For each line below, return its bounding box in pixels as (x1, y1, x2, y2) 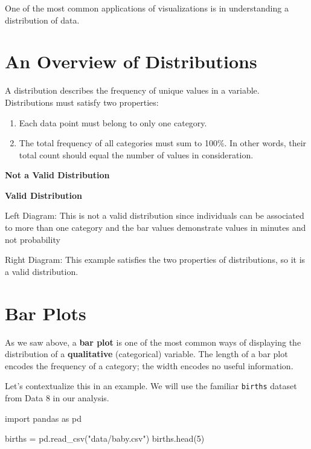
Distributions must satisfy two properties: (5, 95, 159, 108)
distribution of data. (5, 13, 80, 26)
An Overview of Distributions (5, 49, 257, 74)
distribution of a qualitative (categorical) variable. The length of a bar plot (5, 347, 288, 360)
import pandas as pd (5, 412, 82, 424)
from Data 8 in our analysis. (5, 392, 109, 404)
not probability (5, 233, 60, 245)
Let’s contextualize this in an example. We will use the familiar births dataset (5, 380, 297, 392)
